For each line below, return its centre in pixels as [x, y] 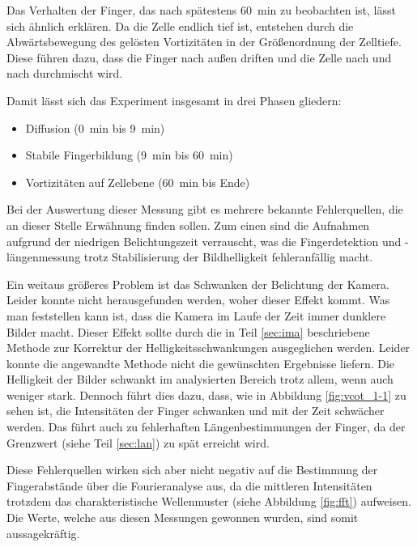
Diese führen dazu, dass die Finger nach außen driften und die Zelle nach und [199, 57]
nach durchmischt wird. [65, 73]
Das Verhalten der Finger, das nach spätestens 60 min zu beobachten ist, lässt [201, 10]
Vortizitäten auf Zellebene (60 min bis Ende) [138, 182]
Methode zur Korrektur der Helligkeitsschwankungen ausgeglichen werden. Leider [208, 348]
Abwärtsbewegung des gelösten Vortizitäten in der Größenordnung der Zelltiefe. [204, 42]
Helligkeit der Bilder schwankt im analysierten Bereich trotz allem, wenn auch [200, 379]
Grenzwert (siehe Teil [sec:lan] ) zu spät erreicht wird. [138, 442]
